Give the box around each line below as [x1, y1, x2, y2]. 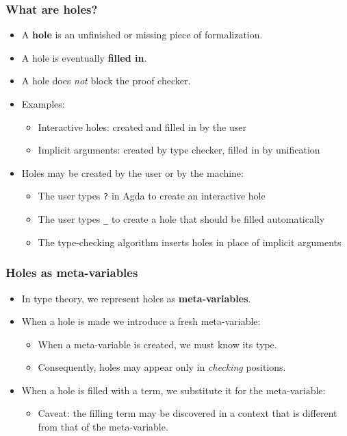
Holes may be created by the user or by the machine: [21, 165, 244, 180]
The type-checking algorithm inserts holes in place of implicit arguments [38, 234, 342, 249]
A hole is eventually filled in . [21, 50, 147, 64]
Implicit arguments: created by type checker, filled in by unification [38, 143, 320, 157]
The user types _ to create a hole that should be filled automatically [38, 212, 325, 226]
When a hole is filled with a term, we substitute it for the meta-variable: [21, 383, 326, 397]
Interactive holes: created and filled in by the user [38, 119, 246, 134]
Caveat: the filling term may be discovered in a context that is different [38, 406, 337, 420]
